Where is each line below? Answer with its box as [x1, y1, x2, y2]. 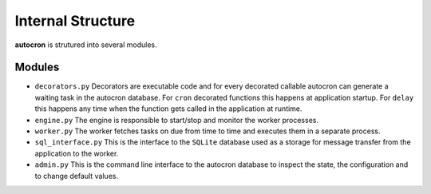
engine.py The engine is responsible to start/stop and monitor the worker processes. [34, 115, 319, 125]
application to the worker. [34, 148, 119, 158]
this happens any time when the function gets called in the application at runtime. [34, 104, 302, 113]
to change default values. [34, 171, 119, 180]
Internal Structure [14, 12, 136, 30]
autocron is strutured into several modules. [14, 40, 157, 49]
